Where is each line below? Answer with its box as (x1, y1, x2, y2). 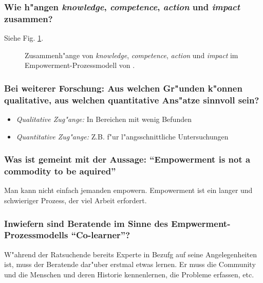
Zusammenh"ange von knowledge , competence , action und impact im (25, 49, 238, 60)
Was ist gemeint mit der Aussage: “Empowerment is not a (4, 153, 251, 166)
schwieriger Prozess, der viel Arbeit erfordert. (4, 194, 147, 205)
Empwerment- (171, 217, 231, 229)
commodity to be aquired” (4, 165, 116, 178)
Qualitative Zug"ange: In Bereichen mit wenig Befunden (16, 114, 192, 125)
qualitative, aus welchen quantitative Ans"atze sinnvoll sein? (4, 93, 259, 106)
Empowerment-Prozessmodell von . (25, 60, 135, 70)
